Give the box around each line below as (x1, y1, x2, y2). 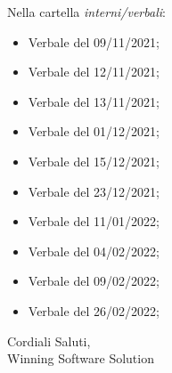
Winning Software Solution (7, 349, 154, 368)
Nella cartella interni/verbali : (7, 3, 166, 20)
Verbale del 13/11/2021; (28, 92, 160, 110)
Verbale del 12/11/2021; (28, 62, 160, 81)
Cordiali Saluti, (7, 331, 91, 350)
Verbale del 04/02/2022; (28, 241, 160, 260)
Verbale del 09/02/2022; (28, 272, 160, 290)
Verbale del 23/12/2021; (28, 182, 160, 200)
